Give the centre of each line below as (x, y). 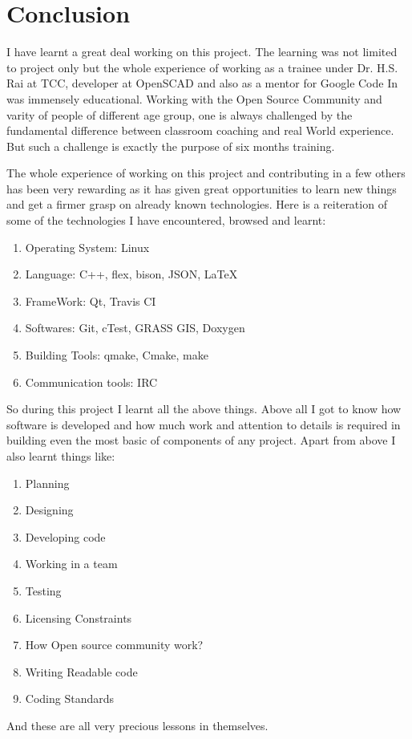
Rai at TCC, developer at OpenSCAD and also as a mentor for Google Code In (202, 83)
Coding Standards (70, 698)
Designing (49, 510)
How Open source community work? (114, 645)
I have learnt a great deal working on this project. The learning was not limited (202, 52)
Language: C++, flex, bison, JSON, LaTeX (131, 274)
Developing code (65, 536)
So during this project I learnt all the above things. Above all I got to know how (204, 409)
